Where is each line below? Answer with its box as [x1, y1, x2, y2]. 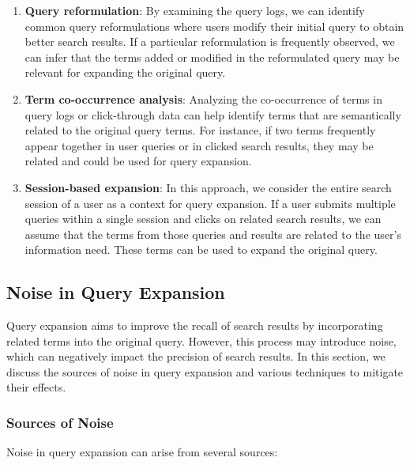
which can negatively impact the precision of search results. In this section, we [6, 348, 386, 365]
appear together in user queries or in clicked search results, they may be [24, 137, 374, 153]
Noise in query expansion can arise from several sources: [6, 444, 278, 460]
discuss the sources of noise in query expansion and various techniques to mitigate [6, 363, 404, 380]
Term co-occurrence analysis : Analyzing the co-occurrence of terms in [24, 90, 382, 107]
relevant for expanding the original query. [24, 64, 226, 81]
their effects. [6, 379, 66, 395]
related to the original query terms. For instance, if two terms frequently [24, 122, 376, 138]
